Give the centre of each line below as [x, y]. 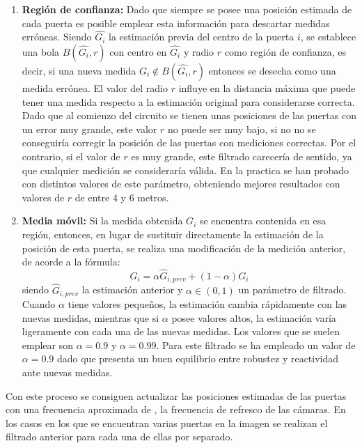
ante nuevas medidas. [67, 372]
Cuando [39, 304]
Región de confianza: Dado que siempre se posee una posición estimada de [187, 9]
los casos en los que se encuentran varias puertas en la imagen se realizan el [167, 423]
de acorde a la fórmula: [71, 262]
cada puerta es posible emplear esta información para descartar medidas [176, 23]
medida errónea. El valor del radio [95, 88]
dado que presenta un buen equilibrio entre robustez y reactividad [198, 358]
